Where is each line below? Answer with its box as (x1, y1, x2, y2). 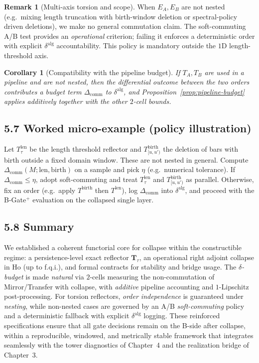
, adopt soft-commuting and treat (35, 174, 138, 184)
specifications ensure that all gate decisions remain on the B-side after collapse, (4, 320, 246, 330)
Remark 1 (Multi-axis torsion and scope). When (4, 1, 155, 11)
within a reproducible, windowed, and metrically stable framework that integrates (4, 330, 254, 340)
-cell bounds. (133, 96, 171, 106)
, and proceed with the (185, 184, 255, 195)
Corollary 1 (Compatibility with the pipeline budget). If (4, 67, 180, 77)
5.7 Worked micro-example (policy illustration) (4, 120, 252, 136)
